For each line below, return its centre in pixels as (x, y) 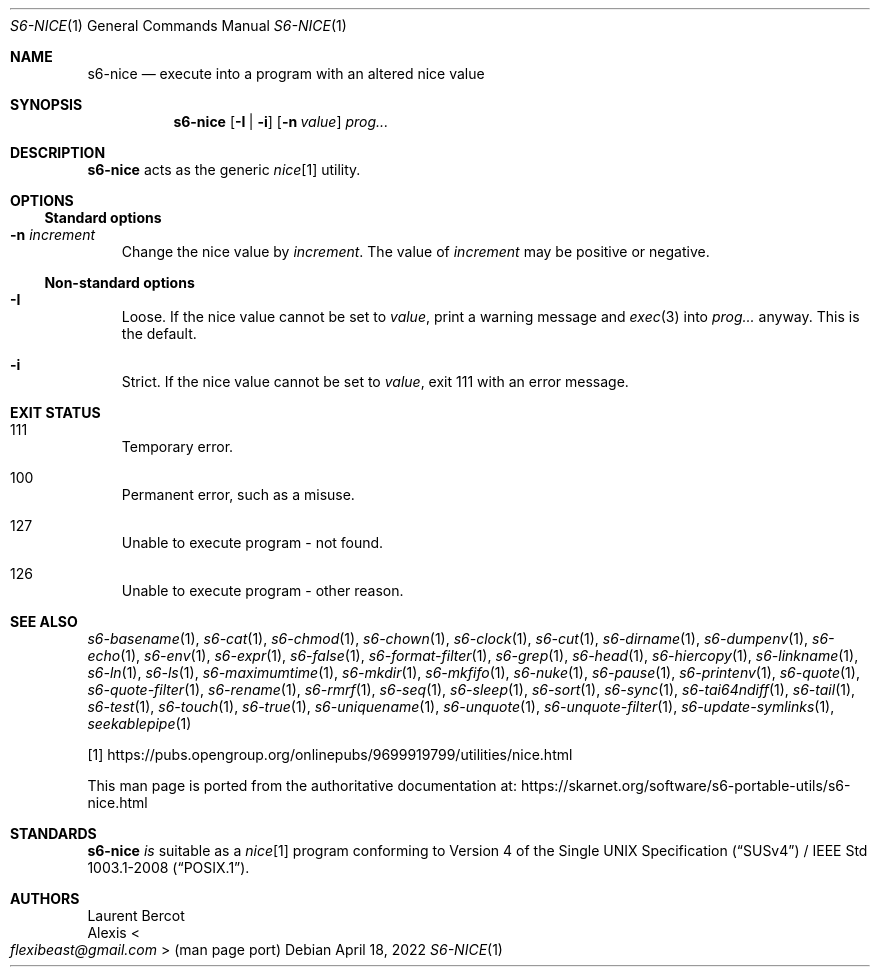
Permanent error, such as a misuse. (238, 494)
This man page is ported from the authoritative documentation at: (302, 785)
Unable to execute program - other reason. (262, 590)
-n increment (53, 234)
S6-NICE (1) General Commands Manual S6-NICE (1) (178, 25)
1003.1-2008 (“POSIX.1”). (168, 867)
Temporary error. (177, 446)
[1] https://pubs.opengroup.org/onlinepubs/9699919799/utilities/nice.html (330, 754)
